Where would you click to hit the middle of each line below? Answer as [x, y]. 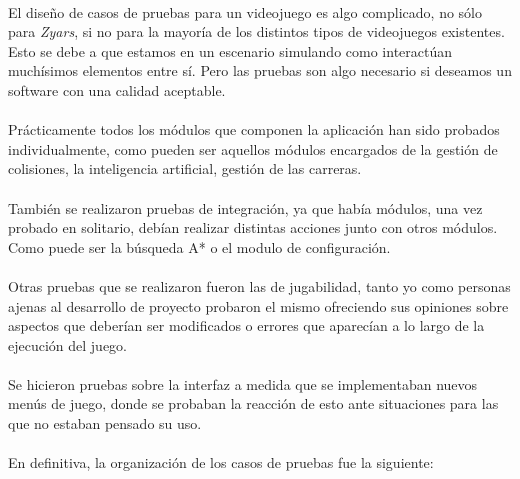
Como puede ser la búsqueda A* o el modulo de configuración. [199, 246]
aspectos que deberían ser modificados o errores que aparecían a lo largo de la [246, 325]
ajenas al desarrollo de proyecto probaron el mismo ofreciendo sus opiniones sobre [258, 305]
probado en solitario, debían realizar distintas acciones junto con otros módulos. [253, 227]
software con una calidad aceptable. [117, 89]
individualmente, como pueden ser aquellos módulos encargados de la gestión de [253, 148]
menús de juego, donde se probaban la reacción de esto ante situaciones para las [253, 403]
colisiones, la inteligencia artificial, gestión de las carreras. [185, 168]
